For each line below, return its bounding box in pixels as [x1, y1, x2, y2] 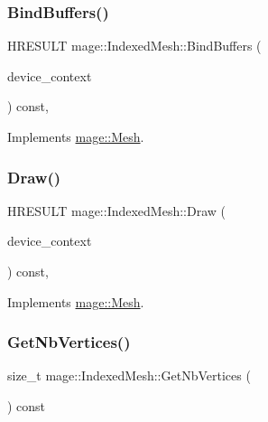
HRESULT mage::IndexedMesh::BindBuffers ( [7, 36, 262, 55]
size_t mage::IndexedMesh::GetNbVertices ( [7, 366, 251, 385]
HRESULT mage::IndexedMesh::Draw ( [7, 201, 226, 220]
